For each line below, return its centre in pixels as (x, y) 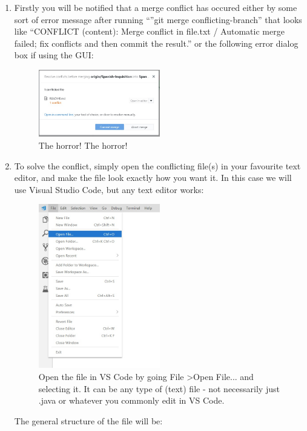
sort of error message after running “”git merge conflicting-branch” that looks (158, 19)
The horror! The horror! (83, 145)
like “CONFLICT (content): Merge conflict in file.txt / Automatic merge (149, 31)
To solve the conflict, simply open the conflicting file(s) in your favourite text (157, 165)
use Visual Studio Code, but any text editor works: (109, 189)
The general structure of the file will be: (88, 420)
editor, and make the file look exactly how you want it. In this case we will (153, 178)
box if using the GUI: (54, 55)
